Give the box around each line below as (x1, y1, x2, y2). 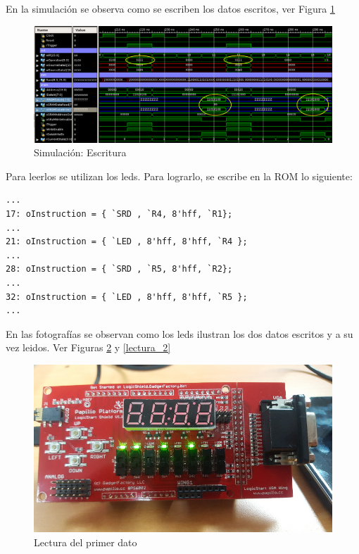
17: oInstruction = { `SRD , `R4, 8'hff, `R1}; (6, 209, 233, 219)
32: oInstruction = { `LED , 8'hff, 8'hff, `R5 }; (6, 291, 248, 302)
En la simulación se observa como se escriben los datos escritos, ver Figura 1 (6, 1, 335, 15)
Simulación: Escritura (34, 145, 127, 160)
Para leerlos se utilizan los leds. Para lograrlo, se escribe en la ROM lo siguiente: (6, 168, 353, 183)
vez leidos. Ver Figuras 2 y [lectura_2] (6, 340, 171, 355)
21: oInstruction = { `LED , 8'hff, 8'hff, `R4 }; (6, 237, 248, 247)
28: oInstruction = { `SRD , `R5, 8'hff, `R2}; (6, 264, 233, 275)
